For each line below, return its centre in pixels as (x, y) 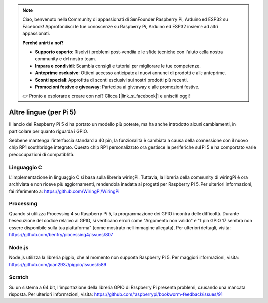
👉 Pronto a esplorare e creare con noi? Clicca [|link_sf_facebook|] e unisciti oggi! (106, 96)
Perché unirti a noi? (43, 43)
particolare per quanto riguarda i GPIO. (49, 131)
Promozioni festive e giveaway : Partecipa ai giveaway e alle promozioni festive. (117, 87)
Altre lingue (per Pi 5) (43, 113)
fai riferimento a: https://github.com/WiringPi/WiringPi (64, 191)
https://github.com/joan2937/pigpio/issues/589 (58, 264)
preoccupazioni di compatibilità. (42, 154)
